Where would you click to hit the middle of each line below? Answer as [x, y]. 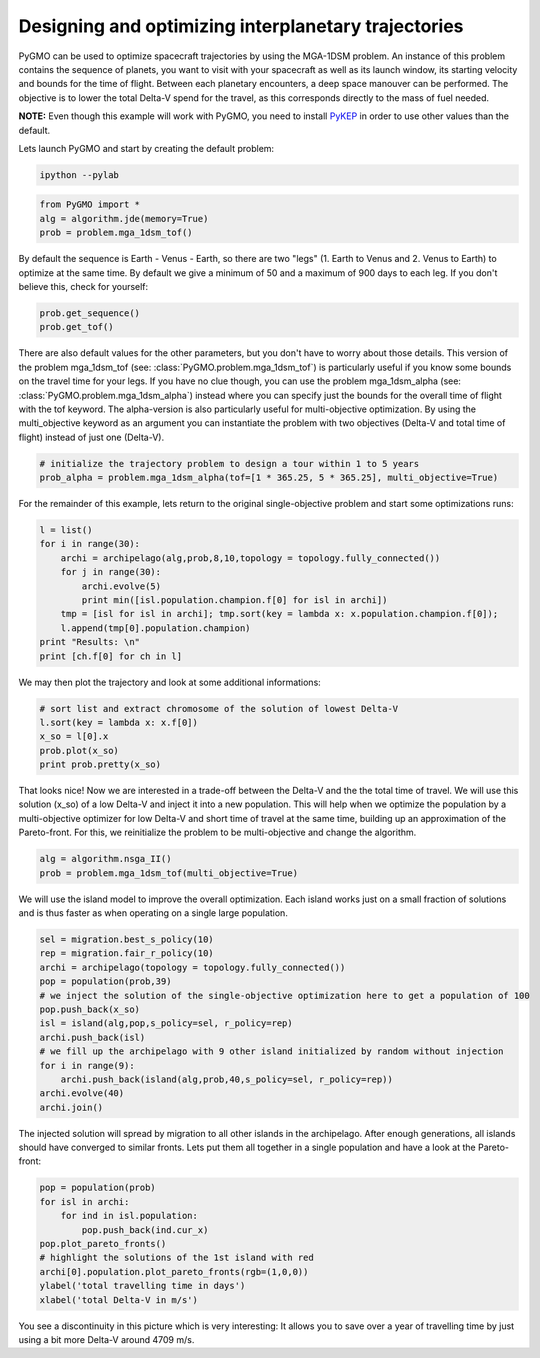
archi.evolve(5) [121, 586]
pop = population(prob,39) [105, 981]
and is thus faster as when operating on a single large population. [153, 913]
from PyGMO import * [89, 204]
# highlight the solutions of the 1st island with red [176, 1258]
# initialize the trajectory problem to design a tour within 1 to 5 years [229, 463]
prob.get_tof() [76, 327]
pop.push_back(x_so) [89, 1009]
